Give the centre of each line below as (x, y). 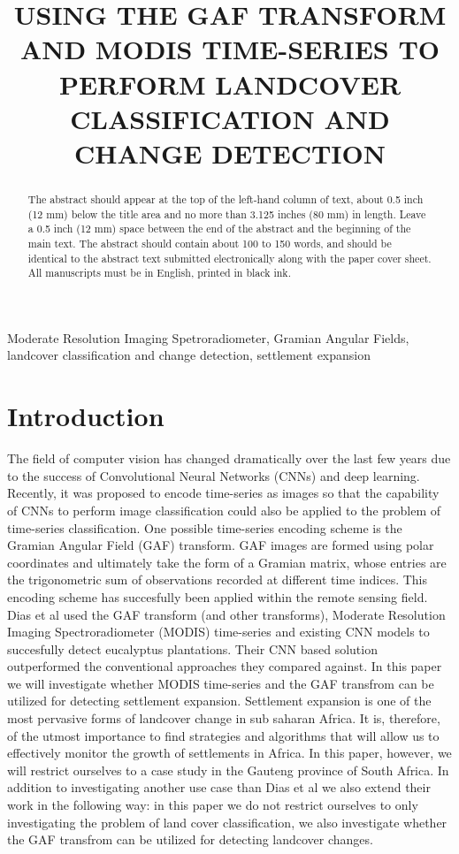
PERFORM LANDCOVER (230, 84)
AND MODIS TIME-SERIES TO (230, 49)
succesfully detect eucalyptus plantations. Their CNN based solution (192, 648)
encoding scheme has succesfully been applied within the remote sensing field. (218, 596)
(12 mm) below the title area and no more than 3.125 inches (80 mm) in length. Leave (227, 213)
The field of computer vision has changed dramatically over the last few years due (229, 458)
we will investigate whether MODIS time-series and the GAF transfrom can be (221, 683)
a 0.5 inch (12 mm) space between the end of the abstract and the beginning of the (219, 229)
